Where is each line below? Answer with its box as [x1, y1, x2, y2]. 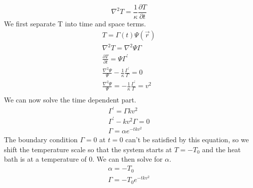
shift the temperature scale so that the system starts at [4, 144, 172, 154]
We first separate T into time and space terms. [4, 18, 146, 29]
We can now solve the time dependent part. [4, 94, 136, 104]
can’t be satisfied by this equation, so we [125, 134, 249, 145]
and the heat [202, 144, 241, 154]
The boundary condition [4, 134, 78, 145]
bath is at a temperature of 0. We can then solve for [4, 154, 163, 164]
